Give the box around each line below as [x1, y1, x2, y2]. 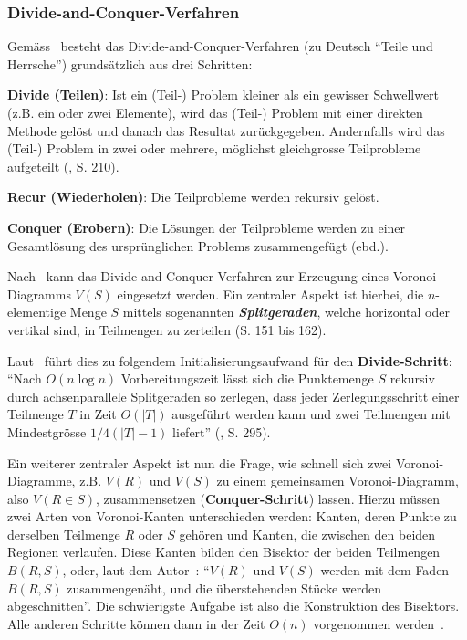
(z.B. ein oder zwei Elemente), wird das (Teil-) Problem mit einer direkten [7, 103, 423, 121]
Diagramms [7, 284, 71, 303]
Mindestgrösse [7, 422, 87, 441]
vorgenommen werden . [313, 614, 444, 633]
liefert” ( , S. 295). [172, 422, 271, 441]
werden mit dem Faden [320, 561, 450, 580]
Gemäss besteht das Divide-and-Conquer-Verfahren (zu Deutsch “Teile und [7, 37, 433, 56]
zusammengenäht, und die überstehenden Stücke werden [67, 578, 382, 597]
